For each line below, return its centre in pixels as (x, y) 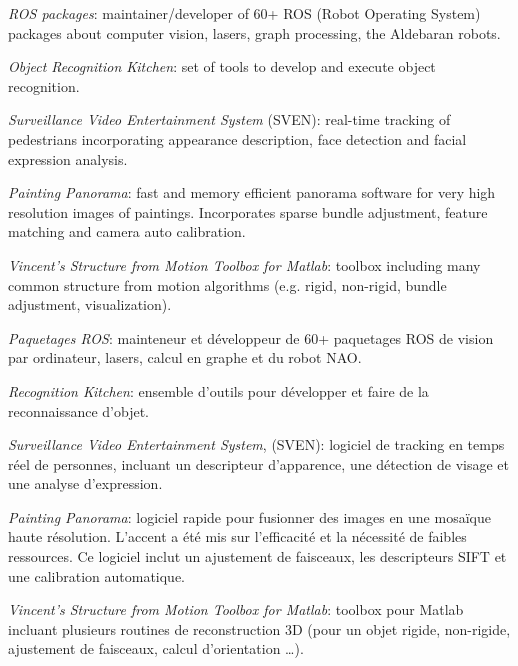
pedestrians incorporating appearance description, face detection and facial (237, 138)
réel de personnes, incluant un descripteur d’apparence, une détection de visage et (259, 463)
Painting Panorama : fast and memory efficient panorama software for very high (252, 192)
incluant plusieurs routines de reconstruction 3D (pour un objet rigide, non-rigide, (259, 628)
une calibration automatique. (97, 575)
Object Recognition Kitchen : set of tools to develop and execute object (222, 66)
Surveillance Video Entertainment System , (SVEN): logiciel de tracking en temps (256, 444)
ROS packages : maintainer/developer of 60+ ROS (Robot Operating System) (244, 13)
